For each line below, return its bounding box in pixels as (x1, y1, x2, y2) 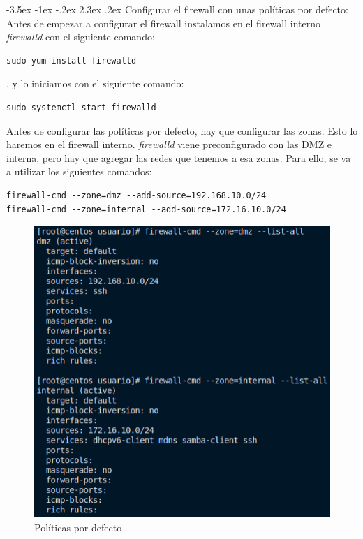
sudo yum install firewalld (6, 55, 137, 66)
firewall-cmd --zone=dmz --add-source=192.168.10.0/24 (6, 190, 267, 200)
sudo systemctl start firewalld (6, 102, 156, 112)
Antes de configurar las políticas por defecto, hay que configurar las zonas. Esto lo (6, 123, 358, 138)
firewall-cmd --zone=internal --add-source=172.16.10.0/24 (6, 204, 286, 214)
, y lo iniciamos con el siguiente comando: (6, 76, 184, 91)
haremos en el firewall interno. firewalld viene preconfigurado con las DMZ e (6, 137, 332, 152)
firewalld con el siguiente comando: (6, 29, 155, 44)
